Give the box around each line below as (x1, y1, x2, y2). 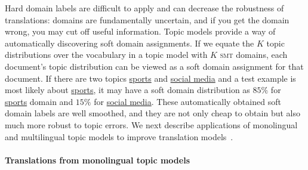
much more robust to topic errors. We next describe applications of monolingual (5, 118, 298, 131)
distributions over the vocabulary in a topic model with (5, 48, 208, 61)
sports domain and (5, 95, 73, 107)
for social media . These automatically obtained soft (94, 95, 281, 107)
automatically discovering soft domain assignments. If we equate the (5, 36, 254, 49)
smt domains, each (220, 48, 288, 61)
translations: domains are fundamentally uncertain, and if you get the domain (5, 13, 289, 26)
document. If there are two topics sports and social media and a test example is (5, 72, 296, 84)
